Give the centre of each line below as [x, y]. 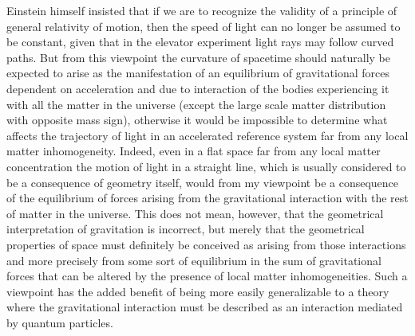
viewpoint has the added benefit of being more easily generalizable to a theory [198, 291]
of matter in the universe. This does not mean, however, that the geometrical [195, 213]
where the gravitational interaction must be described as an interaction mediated [205, 307]
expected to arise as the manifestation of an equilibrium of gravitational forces [198, 73]
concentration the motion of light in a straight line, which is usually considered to [206, 166]
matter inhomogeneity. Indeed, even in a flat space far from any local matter [194, 151]
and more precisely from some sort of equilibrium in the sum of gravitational [194, 260]
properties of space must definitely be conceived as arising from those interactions [206, 244]
